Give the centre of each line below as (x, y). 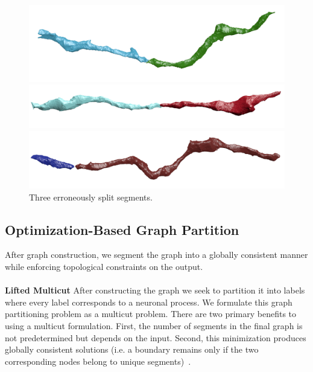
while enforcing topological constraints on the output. (104, 266)
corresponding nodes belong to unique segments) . (98, 361)
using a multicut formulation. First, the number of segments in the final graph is (154, 325)
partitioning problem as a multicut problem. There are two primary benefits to (151, 314)
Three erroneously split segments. (91, 197)
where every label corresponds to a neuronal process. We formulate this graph (149, 302)
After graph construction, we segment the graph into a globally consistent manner (156, 255)
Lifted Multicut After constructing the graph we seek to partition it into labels (155, 290)
